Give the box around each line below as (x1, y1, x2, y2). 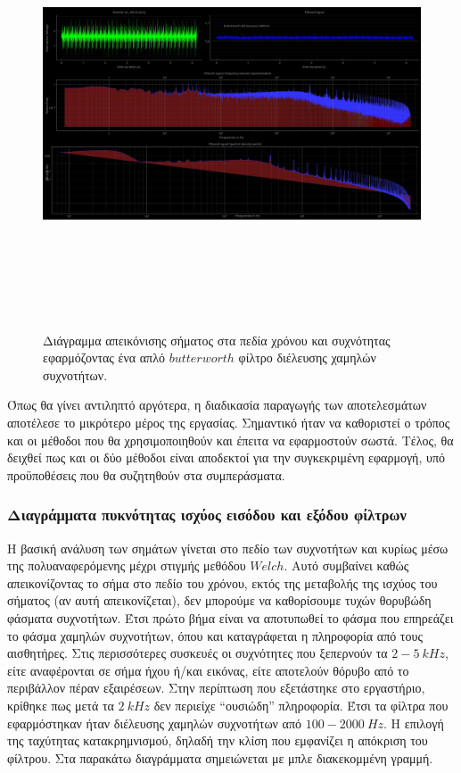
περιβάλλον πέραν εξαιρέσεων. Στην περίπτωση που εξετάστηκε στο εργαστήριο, (7, 678, 425, 697)
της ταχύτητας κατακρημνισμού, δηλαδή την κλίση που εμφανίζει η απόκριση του (7, 731, 428, 750)
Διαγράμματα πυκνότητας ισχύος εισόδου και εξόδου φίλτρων (7, 503, 407, 526)
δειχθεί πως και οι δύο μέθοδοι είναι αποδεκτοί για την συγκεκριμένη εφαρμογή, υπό (7, 448, 445, 467)
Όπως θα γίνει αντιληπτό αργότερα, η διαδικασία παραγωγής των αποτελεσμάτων (7, 395, 427, 414)
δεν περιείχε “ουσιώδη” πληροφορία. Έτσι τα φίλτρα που (153, 695, 449, 714)
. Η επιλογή (383, 713, 444, 732)
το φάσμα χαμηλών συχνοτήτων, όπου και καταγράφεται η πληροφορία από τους (7, 626, 423, 644)
